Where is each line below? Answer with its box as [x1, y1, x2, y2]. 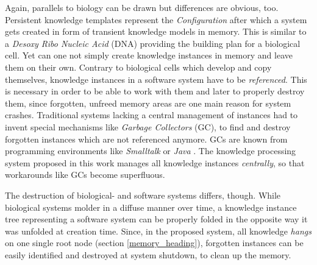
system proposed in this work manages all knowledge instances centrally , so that [5, 156, 305, 169]
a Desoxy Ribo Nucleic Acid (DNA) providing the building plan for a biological [5, 37, 301, 49]
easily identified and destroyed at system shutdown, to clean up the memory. [5, 248, 291, 261]
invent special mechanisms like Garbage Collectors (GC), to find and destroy [5, 120, 291, 133]
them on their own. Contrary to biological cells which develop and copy [5, 60, 272, 73]
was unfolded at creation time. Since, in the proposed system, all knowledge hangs [5, 224, 312, 237]
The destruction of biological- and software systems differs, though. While [5, 188, 281, 201]
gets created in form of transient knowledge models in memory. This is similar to [5, 25, 307, 38]
